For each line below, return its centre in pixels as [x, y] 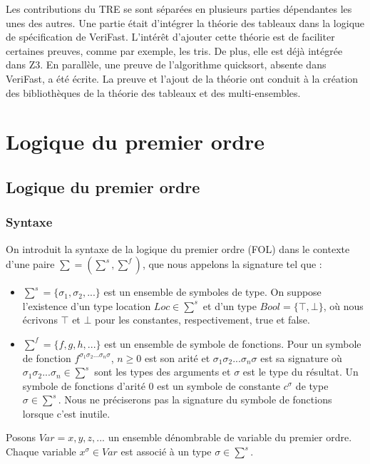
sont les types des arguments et [163, 372]
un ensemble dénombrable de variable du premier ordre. [230, 437]
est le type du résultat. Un [300, 372]
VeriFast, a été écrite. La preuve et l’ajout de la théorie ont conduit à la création [182, 78]
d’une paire [30, 264]
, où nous [343, 305]
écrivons [40, 320]
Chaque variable [41, 452]
